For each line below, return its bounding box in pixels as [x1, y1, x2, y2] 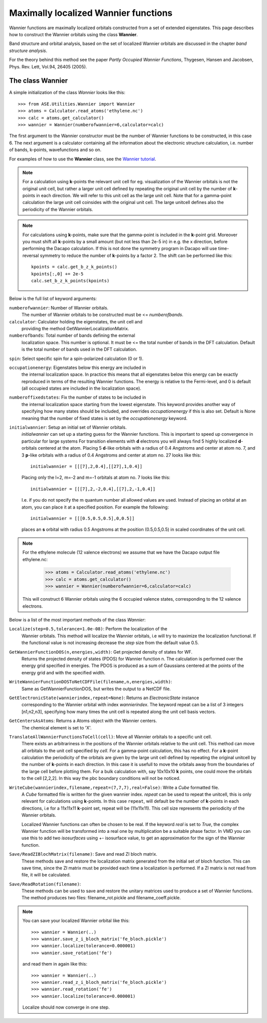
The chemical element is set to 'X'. [21, 724, 92, 730]
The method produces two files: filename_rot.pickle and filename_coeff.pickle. [21, 895, 181, 901]
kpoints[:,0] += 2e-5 [31, 271, 84, 277]
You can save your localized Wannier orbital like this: [22, 918, 130, 923]
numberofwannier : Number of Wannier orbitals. [9, 305, 109, 310]
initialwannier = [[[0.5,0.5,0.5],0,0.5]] [30, 515, 135, 521]
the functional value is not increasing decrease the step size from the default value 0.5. [21, 640, 199, 646]
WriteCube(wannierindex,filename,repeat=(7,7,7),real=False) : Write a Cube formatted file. [9, 784, 220, 790]
